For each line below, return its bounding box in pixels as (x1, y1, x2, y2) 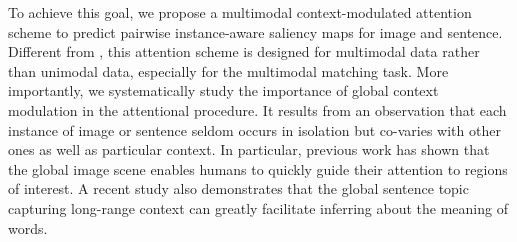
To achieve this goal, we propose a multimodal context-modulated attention (8, 2, 472, 22)
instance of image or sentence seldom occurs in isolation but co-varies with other (8, 119, 501, 140)
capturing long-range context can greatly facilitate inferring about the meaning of (8, 197, 508, 218)
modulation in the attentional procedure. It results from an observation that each (8, 99, 507, 120)
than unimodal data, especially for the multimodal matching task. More (8, 60, 449, 81)
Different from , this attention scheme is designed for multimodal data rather (8, 41, 480, 62)
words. (8, 217, 48, 238)
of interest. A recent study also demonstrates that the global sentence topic (8, 178, 469, 199)
